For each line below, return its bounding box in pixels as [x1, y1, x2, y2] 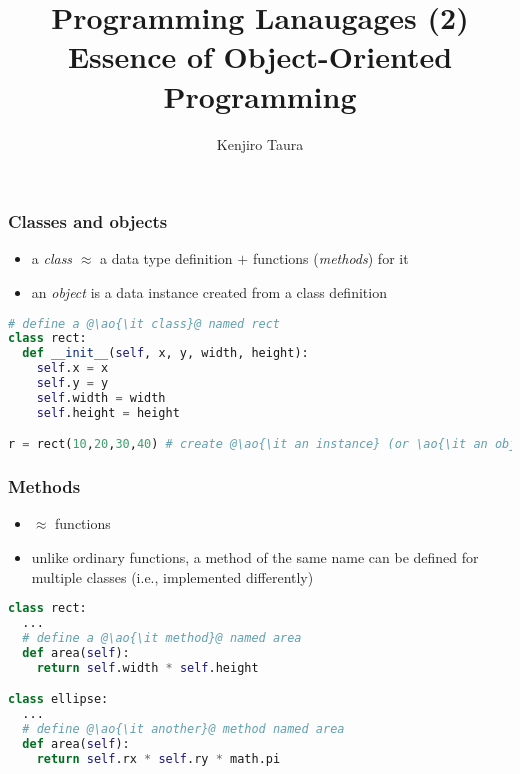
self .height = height [36, 405, 180, 420]
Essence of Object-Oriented [67, 36, 453, 77]
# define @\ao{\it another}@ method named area [22, 722, 345, 737]
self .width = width [36, 390, 166, 405]
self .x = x [36, 361, 109, 376]
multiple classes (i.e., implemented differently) [31, 566, 314, 587]
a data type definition [100, 248, 233, 269]
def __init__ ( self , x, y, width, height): [22, 346, 309, 361]
